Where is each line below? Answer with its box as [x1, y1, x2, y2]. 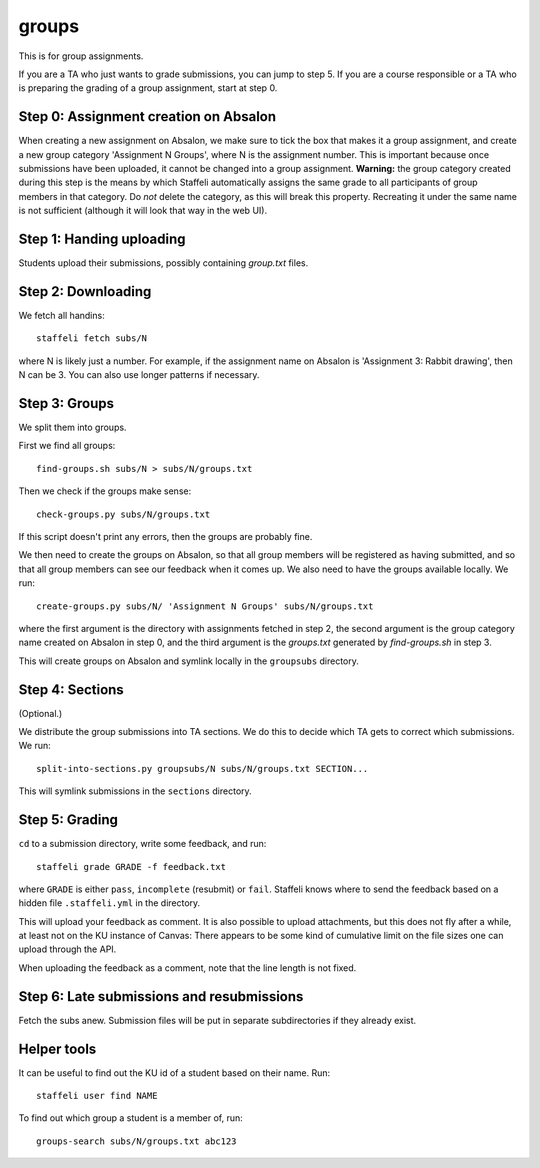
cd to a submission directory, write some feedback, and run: [18, 838, 267, 850]
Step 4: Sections [18, 681, 124, 698]
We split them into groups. [18, 421, 127, 434]
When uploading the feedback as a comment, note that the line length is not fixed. [18, 961, 357, 974]
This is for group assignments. [18, 50, 144, 62]
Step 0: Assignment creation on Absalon [18, 108, 277, 125]
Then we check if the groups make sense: [18, 485, 192, 497]
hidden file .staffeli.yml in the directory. [18, 897, 201, 909]
